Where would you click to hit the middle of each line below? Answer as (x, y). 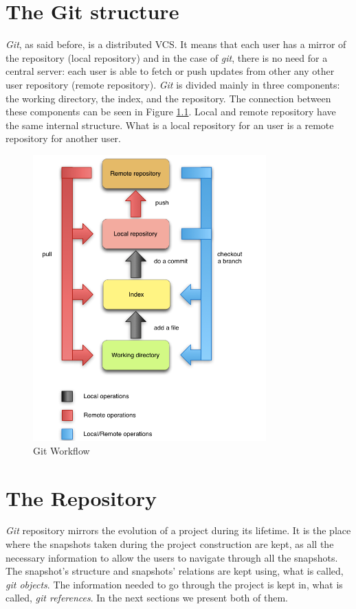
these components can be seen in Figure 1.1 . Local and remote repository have (171, 112)
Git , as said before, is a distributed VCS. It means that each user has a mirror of (176, 44)
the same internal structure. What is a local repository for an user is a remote (170, 125)
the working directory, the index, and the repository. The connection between (168, 98)
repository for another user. (63, 138)
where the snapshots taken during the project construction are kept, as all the (170, 544)
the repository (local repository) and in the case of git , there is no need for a (167, 57)
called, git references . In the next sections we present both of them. (147, 598)
